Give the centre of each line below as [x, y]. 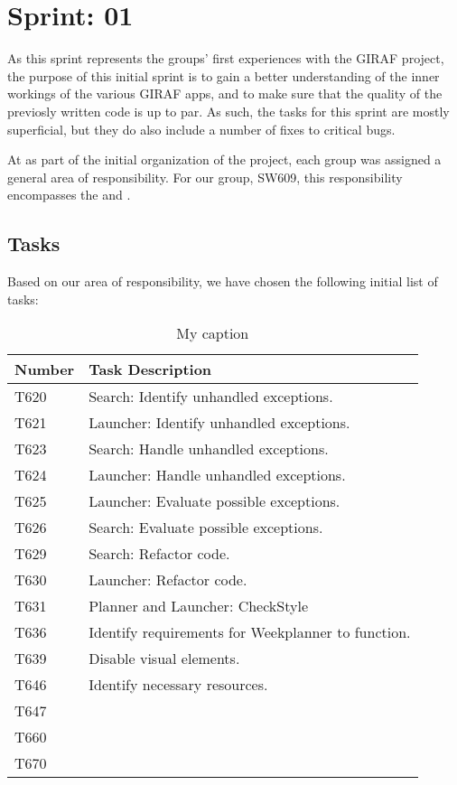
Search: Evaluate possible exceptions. [206, 528]
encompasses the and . [69, 195]
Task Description [150, 369]
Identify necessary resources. [178, 685]
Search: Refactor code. [159, 554]
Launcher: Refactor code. [168, 580]
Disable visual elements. [164, 659]
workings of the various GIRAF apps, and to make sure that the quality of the [225, 93]
